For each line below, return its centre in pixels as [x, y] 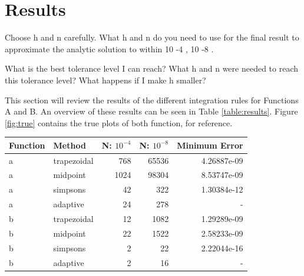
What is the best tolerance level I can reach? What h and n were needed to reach [152, 68]
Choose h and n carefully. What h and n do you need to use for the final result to [152, 37]
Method [70, 145]
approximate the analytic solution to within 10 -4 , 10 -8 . [109, 48]
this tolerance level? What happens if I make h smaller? [105, 80]
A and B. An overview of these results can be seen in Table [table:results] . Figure [151, 111]
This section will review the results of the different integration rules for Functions [152, 100]
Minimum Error [210, 145]
